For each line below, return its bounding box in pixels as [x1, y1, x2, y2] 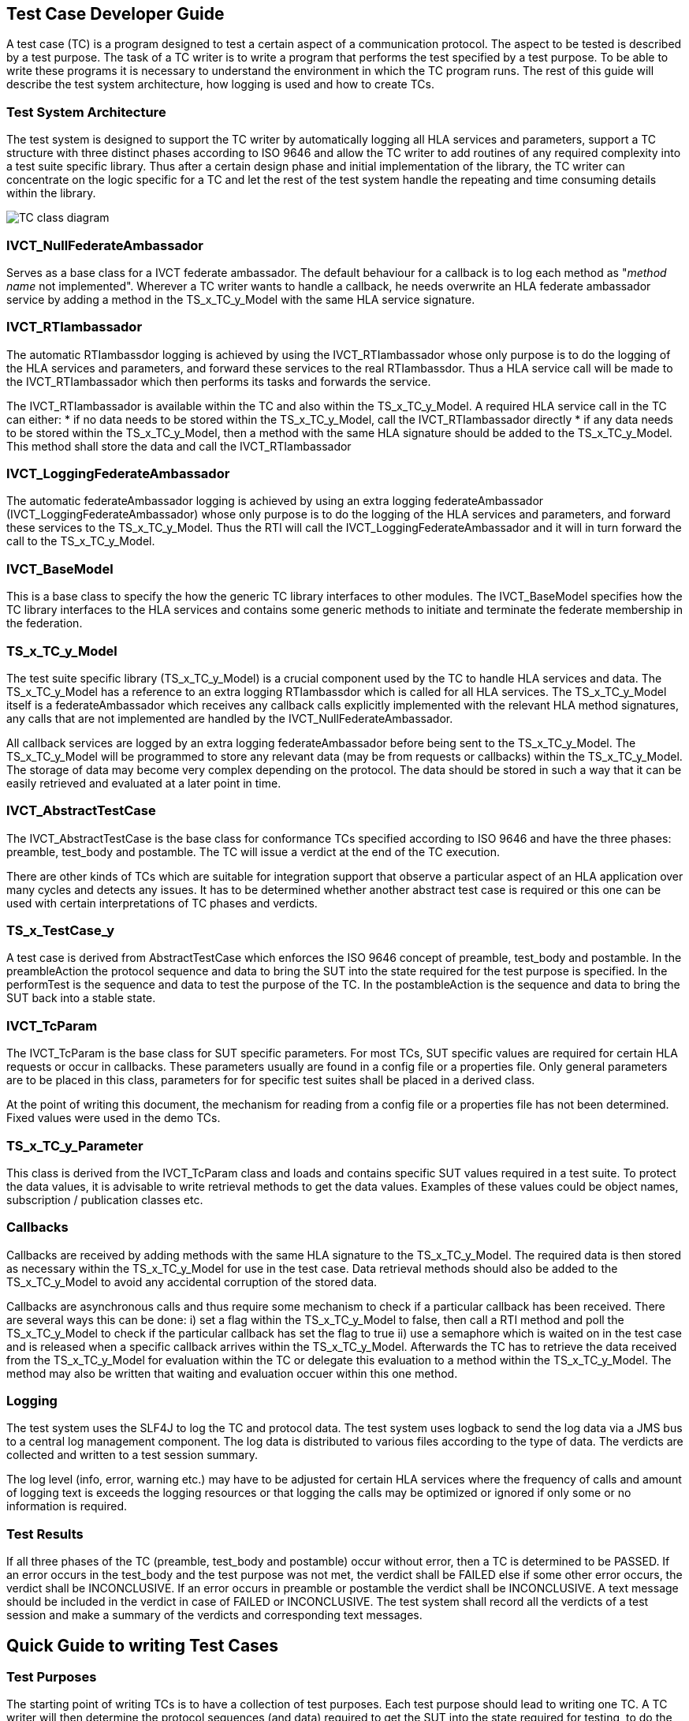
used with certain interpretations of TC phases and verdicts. [6, 896, 318, 910]
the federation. [6, 616, 83, 630]
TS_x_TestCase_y [6, 922, 115, 939]
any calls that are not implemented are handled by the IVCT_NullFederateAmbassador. [6, 711, 453, 725]
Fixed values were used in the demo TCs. [6, 1111, 221, 1125]
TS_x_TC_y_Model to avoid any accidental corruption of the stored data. [6, 1274, 378, 1289]
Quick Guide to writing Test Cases [6, 1635, 279, 1656]
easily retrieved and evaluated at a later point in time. [6, 776, 281, 790]
